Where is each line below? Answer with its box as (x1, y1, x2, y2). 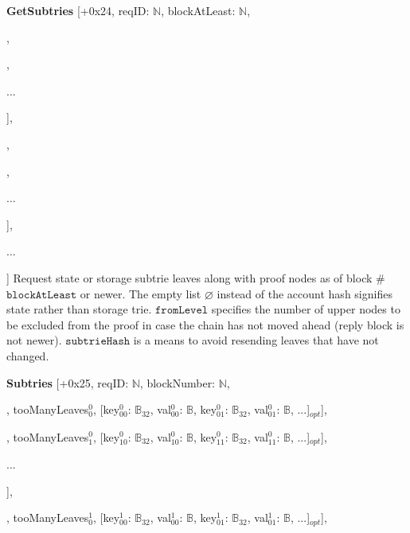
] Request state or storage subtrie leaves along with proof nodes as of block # (6, 269, 385, 286)
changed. (6, 347, 49, 364)
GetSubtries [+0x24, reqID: (6, 2, 150, 18)
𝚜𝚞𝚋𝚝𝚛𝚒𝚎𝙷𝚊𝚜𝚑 (65, 336, 131, 348)
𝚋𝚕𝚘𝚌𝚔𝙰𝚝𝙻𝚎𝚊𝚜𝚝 (6, 289, 77, 301)
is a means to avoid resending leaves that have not (133, 332, 379, 348)
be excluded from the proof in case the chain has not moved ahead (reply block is (6, 316, 404, 333)
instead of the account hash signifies (217, 285, 392, 302)
